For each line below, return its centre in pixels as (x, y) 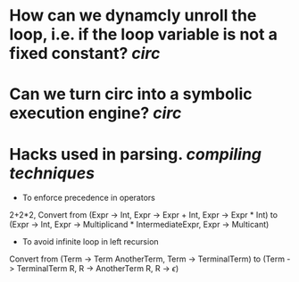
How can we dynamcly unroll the (133, 16)
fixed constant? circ (85, 54)
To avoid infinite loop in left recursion (90, 242)
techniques (52, 173)
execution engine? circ (96, 113)
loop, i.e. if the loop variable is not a (144, 34)
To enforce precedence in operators (89, 198)
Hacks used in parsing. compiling (135, 154)
